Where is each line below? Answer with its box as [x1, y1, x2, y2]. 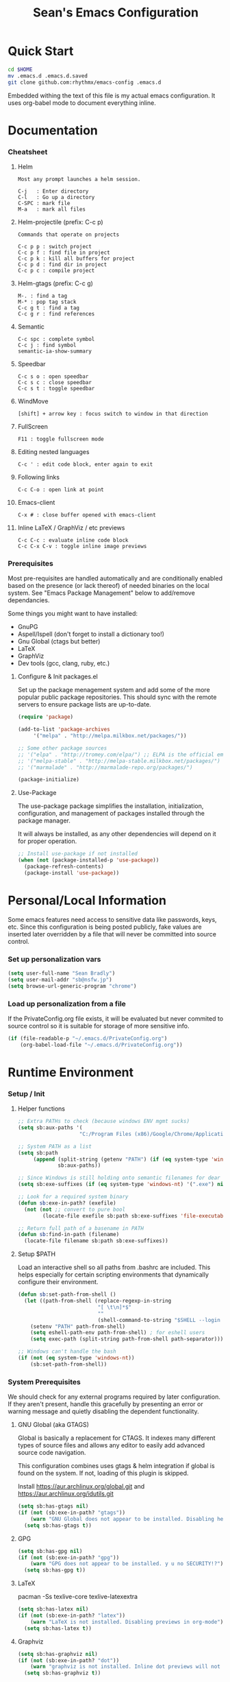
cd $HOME [8, 66, 33, 73]
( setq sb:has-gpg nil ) [17, 1548, 83, 1554]
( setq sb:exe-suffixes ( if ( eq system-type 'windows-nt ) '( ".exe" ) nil [17, 1181, 227, 1188]
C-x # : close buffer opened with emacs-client [17, 512, 156, 519]
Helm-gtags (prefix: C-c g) [17, 279, 93, 287]
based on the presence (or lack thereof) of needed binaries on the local [8, 582, 209, 590]
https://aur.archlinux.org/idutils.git [17, 1490, 114, 1498]
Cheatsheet [8, 147, 48, 156]
